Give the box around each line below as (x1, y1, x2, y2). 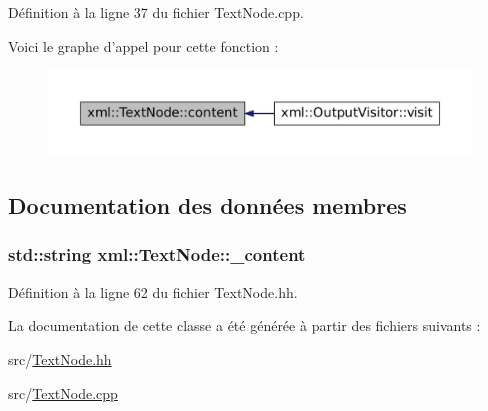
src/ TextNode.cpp (8, 382, 118, 403)
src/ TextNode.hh (8, 348, 112, 369)
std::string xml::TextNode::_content (8, 242, 306, 267)
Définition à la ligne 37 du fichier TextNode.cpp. (8, 2, 304, 22)
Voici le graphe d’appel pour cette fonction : (8, 35, 279, 56)
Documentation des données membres (8, 190, 407, 221)
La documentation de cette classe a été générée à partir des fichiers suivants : (8, 315, 481, 336)
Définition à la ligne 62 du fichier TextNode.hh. (8, 281, 298, 302)
